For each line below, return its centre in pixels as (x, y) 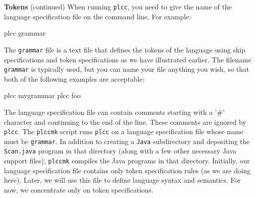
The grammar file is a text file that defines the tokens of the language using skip (125, 49)
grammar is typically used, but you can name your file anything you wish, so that (127, 69)
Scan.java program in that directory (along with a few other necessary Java (120, 151)
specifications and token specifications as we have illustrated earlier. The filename (128, 59)
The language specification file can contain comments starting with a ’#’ (114, 112)
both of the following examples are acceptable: (74, 78)
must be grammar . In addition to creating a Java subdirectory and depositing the (127, 141)
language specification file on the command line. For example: (98, 16)
